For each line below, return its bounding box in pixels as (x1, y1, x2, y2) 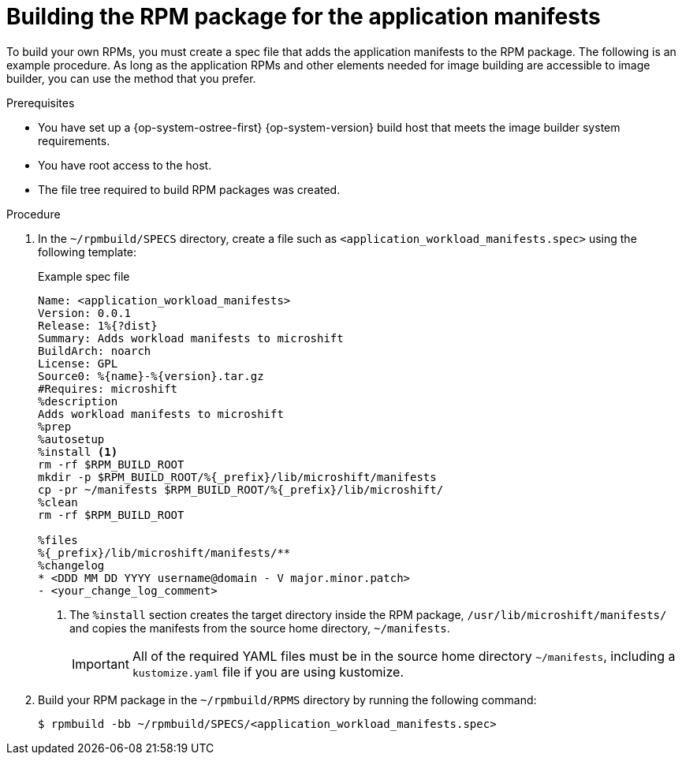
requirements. (38, 133, 110, 147)
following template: (38, 244, 137, 259)
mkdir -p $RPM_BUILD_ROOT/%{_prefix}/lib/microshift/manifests (38, 470, 437, 483)
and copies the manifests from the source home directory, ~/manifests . (69, 621, 450, 635)
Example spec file (38, 269, 130, 283)
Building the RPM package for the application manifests (6, 3, 601, 30)
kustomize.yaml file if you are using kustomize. (132, 663, 404, 680)
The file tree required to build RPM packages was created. (38, 182, 341, 196)
